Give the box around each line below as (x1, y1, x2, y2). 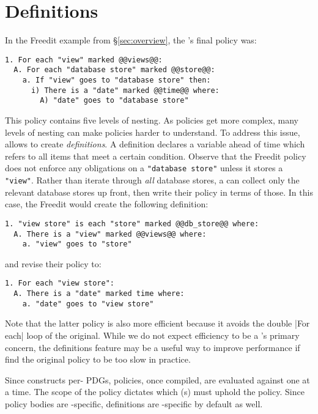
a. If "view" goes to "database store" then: (22, 76, 211, 85)
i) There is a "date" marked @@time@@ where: (31, 86, 220, 95)
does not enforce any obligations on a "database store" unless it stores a (5, 161, 283, 174)
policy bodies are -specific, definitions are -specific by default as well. (5, 397, 263, 410)
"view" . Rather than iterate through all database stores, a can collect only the (5, 174, 300, 187)
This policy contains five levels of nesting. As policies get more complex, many (5, 114, 298, 126)
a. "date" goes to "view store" (22, 299, 154, 308)
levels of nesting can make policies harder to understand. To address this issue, (5, 125, 300, 138)
